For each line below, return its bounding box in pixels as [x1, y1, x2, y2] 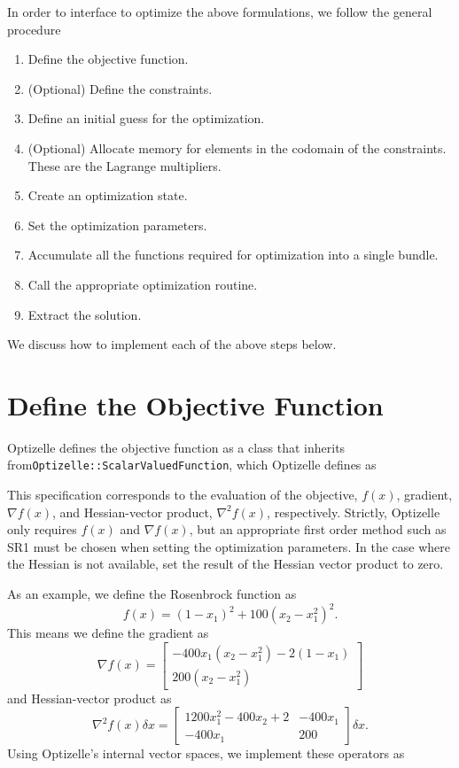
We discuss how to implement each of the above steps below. [7, 335, 337, 353]
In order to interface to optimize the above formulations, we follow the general [7, 3, 432, 20]
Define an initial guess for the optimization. [27, 109, 265, 128]
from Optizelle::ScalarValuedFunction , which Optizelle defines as [7, 455, 377, 474]
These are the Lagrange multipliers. [27, 156, 222, 175]
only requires [7, 520, 77, 539]
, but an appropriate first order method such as [189, 520, 447, 539]
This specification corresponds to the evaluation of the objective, [7, 485, 358, 504]
